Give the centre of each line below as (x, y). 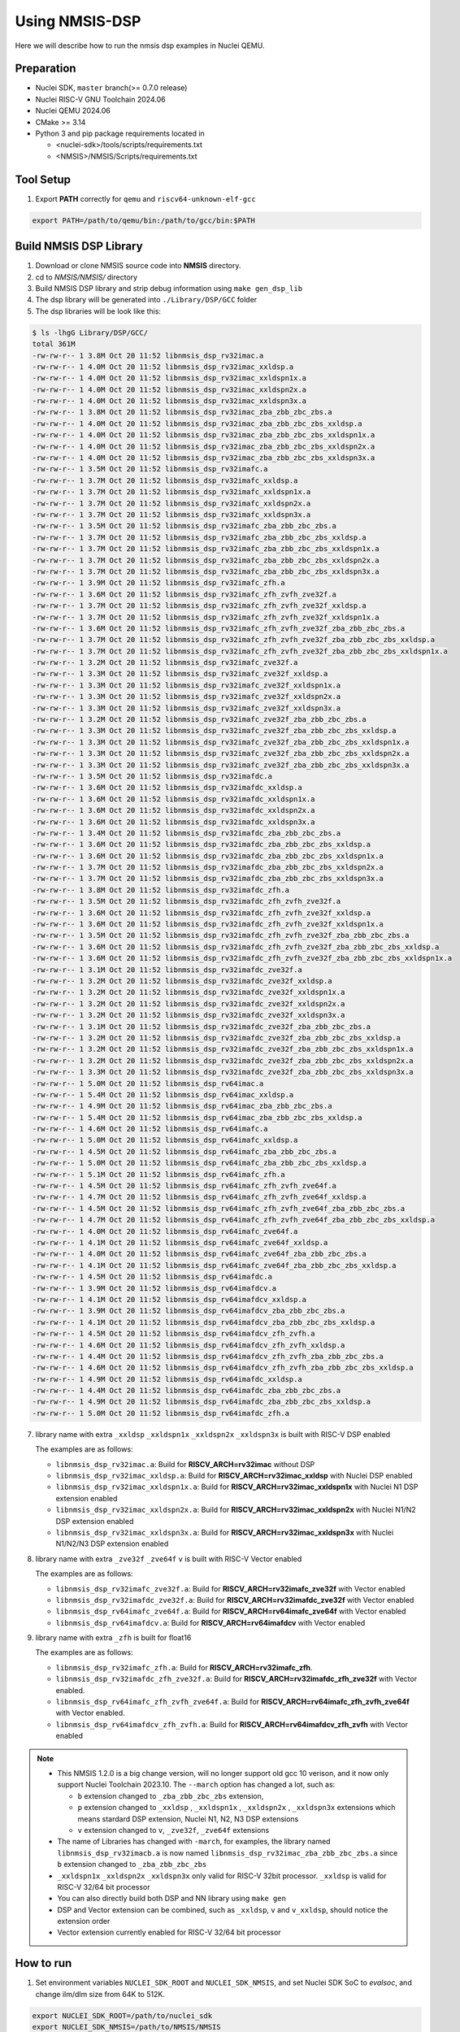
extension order (84, 1921)
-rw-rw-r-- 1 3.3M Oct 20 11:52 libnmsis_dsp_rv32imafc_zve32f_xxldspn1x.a (187, 685)
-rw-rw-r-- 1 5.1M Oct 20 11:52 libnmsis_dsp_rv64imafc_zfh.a (158, 1174)
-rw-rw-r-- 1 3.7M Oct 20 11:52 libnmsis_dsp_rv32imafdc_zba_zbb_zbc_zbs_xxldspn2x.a (208, 867)
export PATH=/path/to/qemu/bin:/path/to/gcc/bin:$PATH (143, 220)
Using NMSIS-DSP (78, 21)
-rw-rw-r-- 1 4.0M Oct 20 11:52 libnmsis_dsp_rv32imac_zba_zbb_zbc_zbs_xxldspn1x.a (204, 435)
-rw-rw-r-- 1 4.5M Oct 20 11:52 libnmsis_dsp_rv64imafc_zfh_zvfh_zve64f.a (184, 1186)
